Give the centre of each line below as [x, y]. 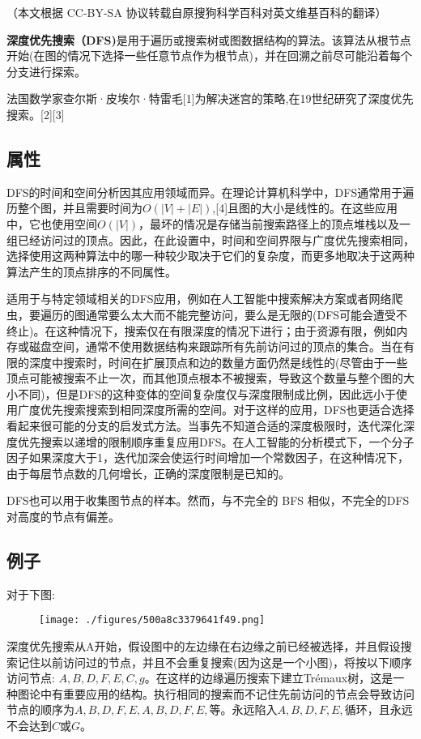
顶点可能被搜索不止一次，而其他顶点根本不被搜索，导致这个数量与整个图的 [205, 378]
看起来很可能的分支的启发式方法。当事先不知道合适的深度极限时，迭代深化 [205, 426]
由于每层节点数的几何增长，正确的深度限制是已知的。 [148, 473]
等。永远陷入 [243, 709]
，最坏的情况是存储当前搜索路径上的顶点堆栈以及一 [275, 223]
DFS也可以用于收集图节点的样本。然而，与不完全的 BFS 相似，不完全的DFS [208, 500]
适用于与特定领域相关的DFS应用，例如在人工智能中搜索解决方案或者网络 [199, 299]
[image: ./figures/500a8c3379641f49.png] [152, 620]
